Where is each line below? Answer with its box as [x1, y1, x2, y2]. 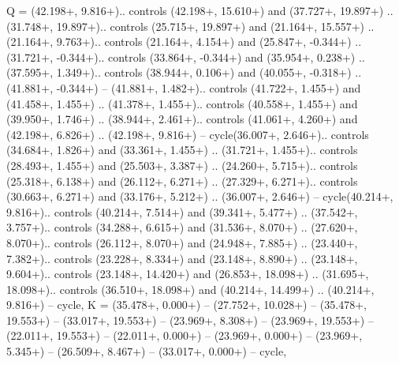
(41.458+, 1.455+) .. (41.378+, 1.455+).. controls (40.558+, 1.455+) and [6, 95, 358, 111]
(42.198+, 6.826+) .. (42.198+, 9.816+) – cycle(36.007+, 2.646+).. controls [6, 126, 369, 142]
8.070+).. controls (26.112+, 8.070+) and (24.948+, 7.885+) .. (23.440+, [6, 234, 358, 250]
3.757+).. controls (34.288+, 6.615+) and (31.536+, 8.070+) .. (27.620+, [6, 219, 358, 235]
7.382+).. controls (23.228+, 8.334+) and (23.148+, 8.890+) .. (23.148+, [6, 250, 358, 266]
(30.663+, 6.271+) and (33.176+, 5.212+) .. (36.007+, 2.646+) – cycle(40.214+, [6, 188, 393, 205]
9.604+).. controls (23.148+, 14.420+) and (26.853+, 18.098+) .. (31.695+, [6, 265, 369, 282]
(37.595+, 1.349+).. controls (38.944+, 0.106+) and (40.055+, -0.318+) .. [6, 64, 362, 81]
